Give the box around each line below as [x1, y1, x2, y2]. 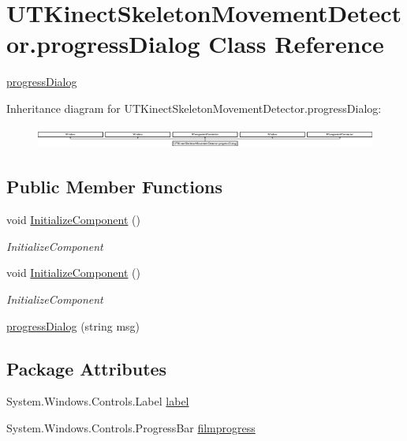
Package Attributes [6, 356, 167, 380]
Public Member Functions [6, 174, 222, 199]
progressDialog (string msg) [6, 317, 140, 334]
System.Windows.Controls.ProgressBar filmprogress [6, 420, 256, 436]
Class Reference [208, 28, 384, 60]
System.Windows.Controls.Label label [6, 393, 189, 409]
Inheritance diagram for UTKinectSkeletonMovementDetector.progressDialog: [6, 99, 382, 116]
